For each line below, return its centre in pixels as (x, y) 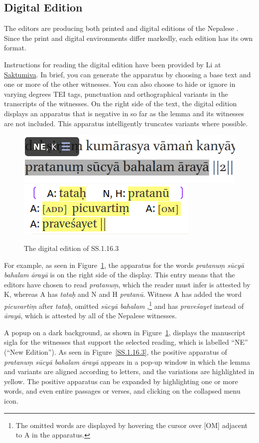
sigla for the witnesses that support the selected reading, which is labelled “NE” (126, 342)
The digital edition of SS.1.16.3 (71, 248)
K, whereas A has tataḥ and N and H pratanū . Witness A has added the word (123, 294)
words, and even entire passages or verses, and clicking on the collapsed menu (122, 391)
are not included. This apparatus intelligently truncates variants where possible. (126, 123)
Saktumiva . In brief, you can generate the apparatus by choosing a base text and (128, 74)
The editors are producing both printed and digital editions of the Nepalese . (121, 28)
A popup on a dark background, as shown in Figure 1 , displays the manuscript (125, 332)
